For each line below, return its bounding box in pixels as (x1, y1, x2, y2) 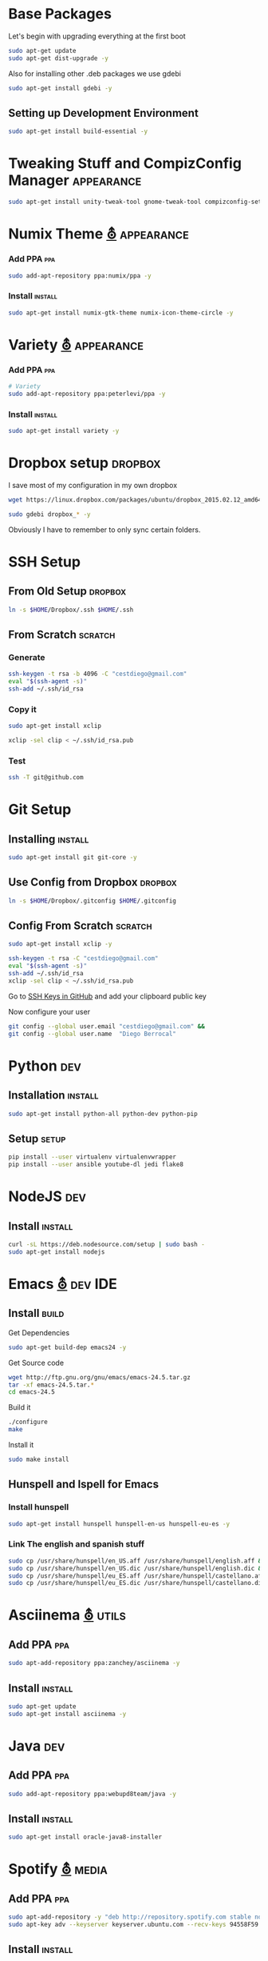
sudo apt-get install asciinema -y (8, 1710, 127, 1718)
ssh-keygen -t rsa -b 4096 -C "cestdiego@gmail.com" (8, 670, 187, 678)
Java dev (8, 1737, 65, 1755)
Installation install (8, 1089, 99, 1103)
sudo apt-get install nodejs (8, 1247, 105, 1256)
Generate (8, 651, 45, 662)
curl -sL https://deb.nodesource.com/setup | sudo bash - (8, 1241, 205, 1249)
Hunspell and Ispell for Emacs (8, 1478, 160, 1491)
